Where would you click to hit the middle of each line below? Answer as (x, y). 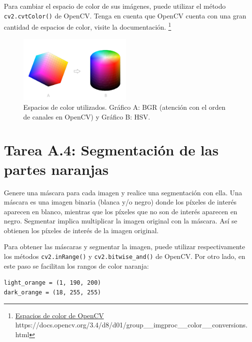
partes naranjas (56, 169)
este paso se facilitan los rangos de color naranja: (77, 265)
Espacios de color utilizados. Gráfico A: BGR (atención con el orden (125, 107)
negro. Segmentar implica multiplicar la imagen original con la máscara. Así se (121, 221)
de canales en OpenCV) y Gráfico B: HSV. (87, 116)
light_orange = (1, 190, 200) (53, 283)
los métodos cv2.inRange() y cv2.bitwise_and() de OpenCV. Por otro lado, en (125, 256)
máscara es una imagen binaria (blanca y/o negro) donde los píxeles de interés (120, 202)
